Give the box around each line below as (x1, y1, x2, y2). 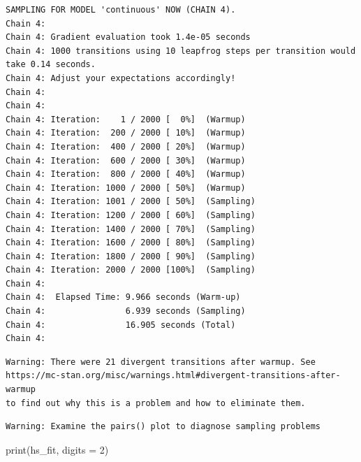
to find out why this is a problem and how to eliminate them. (6, 398, 306, 408)
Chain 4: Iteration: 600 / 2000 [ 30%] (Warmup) (6, 155, 246, 166)
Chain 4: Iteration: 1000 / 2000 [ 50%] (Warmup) (6, 182, 246, 193)
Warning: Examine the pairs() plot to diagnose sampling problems (6, 421, 321, 432)
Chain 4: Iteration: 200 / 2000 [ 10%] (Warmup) (6, 128, 246, 138)
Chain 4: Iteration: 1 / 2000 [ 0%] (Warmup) (6, 114, 246, 124)
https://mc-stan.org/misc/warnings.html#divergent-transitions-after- (6, 370, 341, 381)
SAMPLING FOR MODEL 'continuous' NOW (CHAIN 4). (6, 5, 236, 15)
